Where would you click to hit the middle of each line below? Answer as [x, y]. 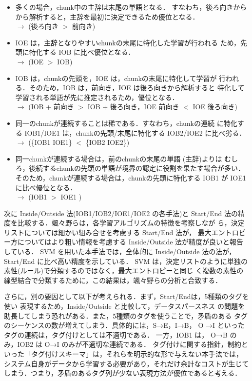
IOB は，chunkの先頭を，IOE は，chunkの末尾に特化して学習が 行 [121, 78]
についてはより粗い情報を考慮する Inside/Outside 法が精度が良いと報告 [130, 242]
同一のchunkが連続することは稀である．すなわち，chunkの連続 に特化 [126, 123]
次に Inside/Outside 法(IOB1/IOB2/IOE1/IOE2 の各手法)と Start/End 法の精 [124, 213]
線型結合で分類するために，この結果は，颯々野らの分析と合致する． [113, 280]
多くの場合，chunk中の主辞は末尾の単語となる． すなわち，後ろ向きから [131, 7]
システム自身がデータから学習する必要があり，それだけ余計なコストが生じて [126, 363]
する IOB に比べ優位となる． [89, 52]
